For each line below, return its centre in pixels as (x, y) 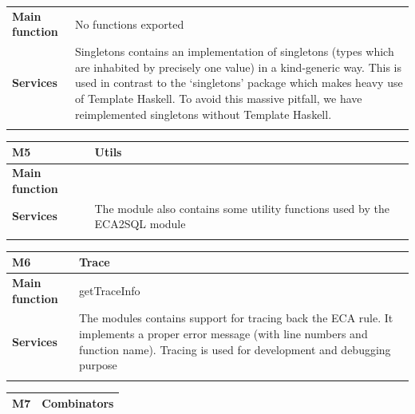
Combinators (78, 403)
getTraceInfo (109, 290)
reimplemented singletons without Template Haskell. (203, 114)
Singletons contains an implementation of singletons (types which (234, 51)
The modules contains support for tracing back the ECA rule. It (236, 318)
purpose (98, 365)
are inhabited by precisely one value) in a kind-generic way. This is (238, 67)
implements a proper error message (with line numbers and (223, 333)
